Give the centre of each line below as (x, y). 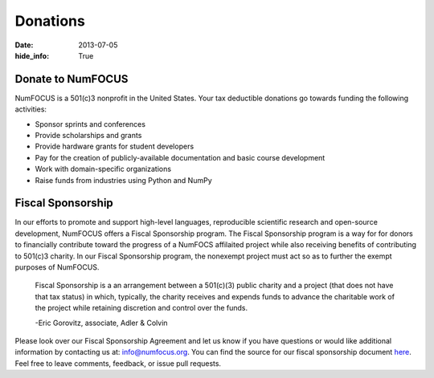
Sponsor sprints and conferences (90, 124)
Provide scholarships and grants (88, 136)
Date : (24, 45)
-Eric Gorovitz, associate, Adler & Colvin (101, 323)
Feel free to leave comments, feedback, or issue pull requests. (118, 363)
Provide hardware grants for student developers (115, 146)
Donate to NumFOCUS (72, 79)
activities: (31, 109)
